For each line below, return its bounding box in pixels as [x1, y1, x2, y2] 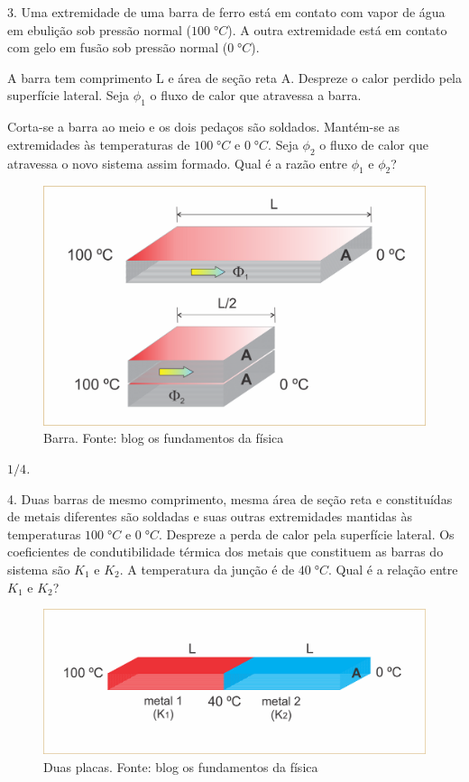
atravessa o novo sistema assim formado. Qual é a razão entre [7, 153, 347, 172]
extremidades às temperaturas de [7, 134, 190, 153]
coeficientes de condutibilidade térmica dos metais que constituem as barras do [7, 542, 444, 561]
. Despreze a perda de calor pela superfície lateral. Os [158, 524, 455, 543]
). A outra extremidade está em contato [227, 20, 447, 39]
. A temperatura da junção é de [119, 559, 295, 578]
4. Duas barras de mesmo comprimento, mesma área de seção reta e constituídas [7, 489, 453, 508]
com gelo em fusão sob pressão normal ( [7, 38, 228, 57]
